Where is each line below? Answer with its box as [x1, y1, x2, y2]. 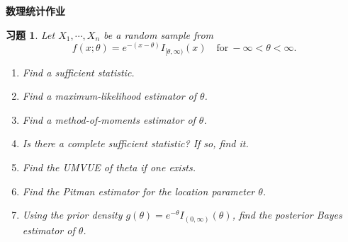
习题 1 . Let [6, 27, 55, 42]
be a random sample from [103, 27, 214, 42]
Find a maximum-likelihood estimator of [22, 88, 197, 103]
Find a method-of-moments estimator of [22, 112, 196, 127]
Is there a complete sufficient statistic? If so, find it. [22, 136, 249, 151]
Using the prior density [22, 207, 123, 222]
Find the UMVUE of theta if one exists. [22, 160, 196, 175]
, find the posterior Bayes [232, 207, 342, 222]
